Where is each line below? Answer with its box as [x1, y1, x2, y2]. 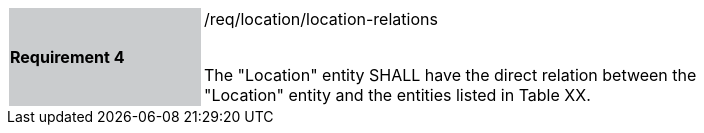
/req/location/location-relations [204, 9, 438, 29]
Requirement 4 [10, 47, 125, 67]
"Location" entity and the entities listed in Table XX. [204, 85, 591, 105]
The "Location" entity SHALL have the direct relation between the [204, 65, 697, 85]
